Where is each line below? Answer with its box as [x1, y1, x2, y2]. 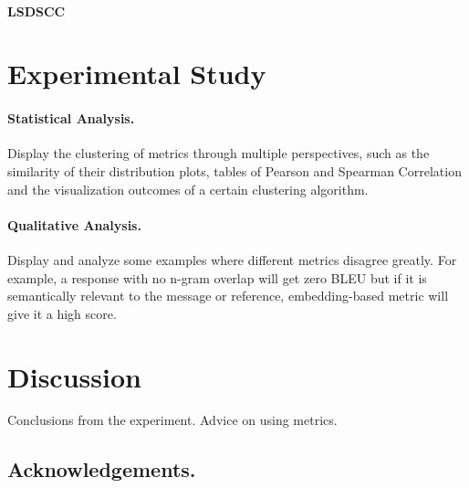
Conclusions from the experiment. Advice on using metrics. [7, 410, 338, 430]
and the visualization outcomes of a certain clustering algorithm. [7, 179, 369, 198]
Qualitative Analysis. [7, 215, 141, 234]
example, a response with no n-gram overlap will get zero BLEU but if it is [7, 268, 427, 287]
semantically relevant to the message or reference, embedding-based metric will [7, 286, 449, 305]
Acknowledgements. [7, 455, 196, 483]
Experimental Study [7, 55, 266, 92]
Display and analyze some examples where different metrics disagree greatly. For [7, 249, 457, 269]
